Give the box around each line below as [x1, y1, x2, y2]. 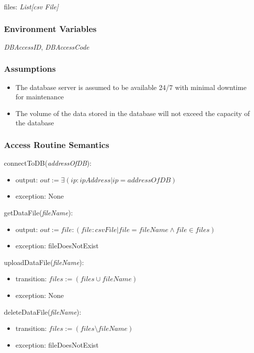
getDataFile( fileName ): [4, 207, 73, 217]
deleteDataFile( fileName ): [4, 306, 82, 317]
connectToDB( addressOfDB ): [4, 158, 92, 168]
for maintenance [15, 91, 64, 102]
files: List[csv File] [4, 1, 59, 11]
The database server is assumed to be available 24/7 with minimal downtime [15, 82, 247, 92]
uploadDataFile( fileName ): [4, 257, 84, 267]
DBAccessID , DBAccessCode [4, 41, 89, 52]
